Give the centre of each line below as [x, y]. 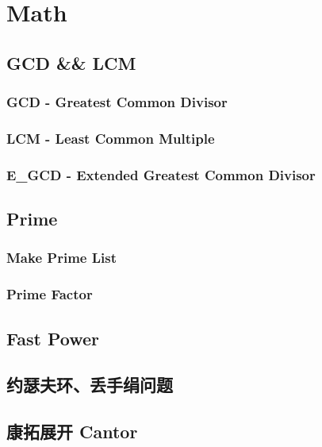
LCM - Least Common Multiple [111, 138]
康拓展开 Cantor [72, 432]
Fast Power [53, 338]
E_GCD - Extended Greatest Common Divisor [161, 174]
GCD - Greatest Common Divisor [117, 102]
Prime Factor [50, 294]
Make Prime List [61, 258]
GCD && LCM [71, 62]
